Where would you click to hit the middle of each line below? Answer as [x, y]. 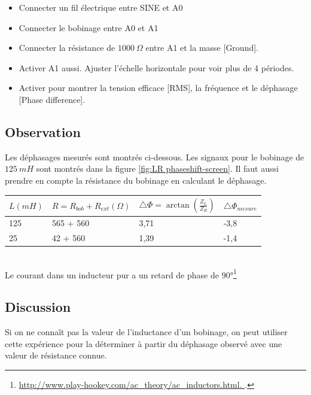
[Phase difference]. [52, 99]
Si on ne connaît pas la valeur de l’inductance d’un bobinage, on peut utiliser [146, 332]
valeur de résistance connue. [56, 355]
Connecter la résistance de [67, 48]
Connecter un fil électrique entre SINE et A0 [101, 7]
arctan [178, 206]
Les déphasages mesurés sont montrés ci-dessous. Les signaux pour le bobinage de [155, 157]
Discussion [38, 307]
